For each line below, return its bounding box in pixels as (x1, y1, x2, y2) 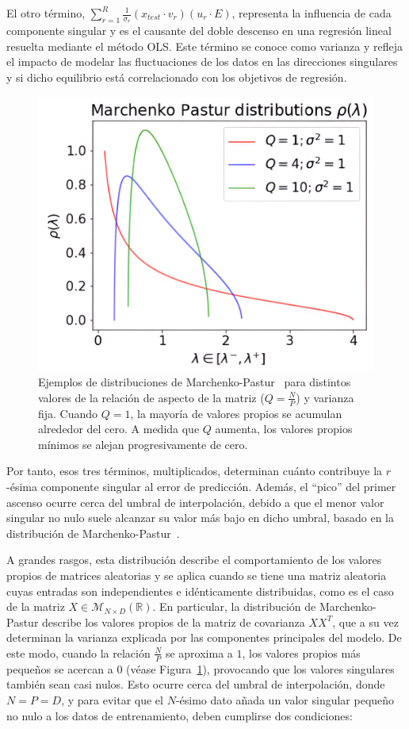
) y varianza (296, 389, 354, 405)
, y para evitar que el (61, 691, 163, 708)
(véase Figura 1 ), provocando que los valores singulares (126, 660, 395, 677)
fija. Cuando (38, 405, 98, 421)
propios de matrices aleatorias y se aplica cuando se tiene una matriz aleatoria (6, 566, 387, 583)
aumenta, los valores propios (215, 420, 353, 437)
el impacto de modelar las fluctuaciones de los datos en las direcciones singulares (6, 53, 398, 70)
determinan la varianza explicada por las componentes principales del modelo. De (6, 629, 402, 646)
